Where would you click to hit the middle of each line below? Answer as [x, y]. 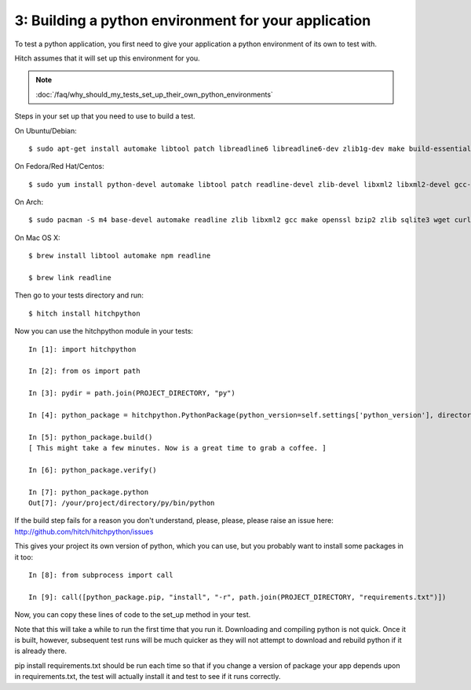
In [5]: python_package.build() [91, 437]
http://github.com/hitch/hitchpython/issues [84, 531]
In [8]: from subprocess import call [101, 575]
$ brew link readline [70, 278]
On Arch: [29, 202]
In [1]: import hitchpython [82, 349]
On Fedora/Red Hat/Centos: [60, 166]
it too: [24, 557]
